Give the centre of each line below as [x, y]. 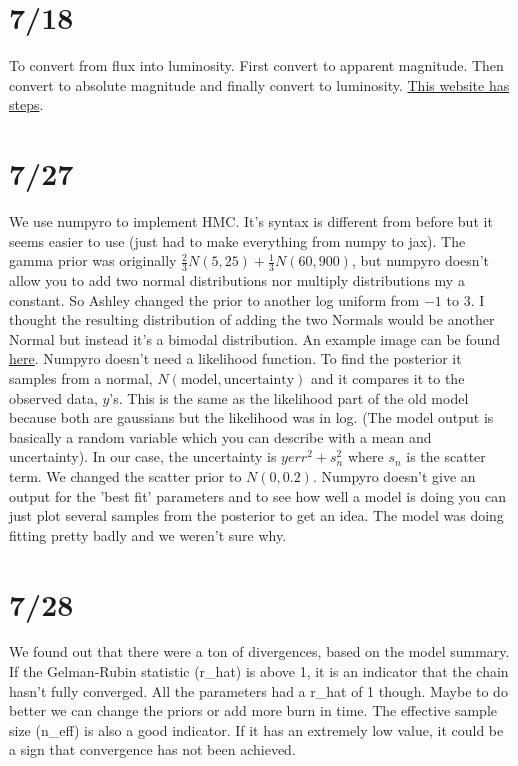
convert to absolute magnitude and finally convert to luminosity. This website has [259, 84]
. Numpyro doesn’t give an [394, 475]
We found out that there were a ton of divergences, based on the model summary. [259, 651]
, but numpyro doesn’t [420, 260]
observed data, [53, 397]
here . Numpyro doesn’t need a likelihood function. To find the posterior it [235, 358]
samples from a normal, [81, 378]
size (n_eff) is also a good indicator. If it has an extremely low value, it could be [256, 729]
